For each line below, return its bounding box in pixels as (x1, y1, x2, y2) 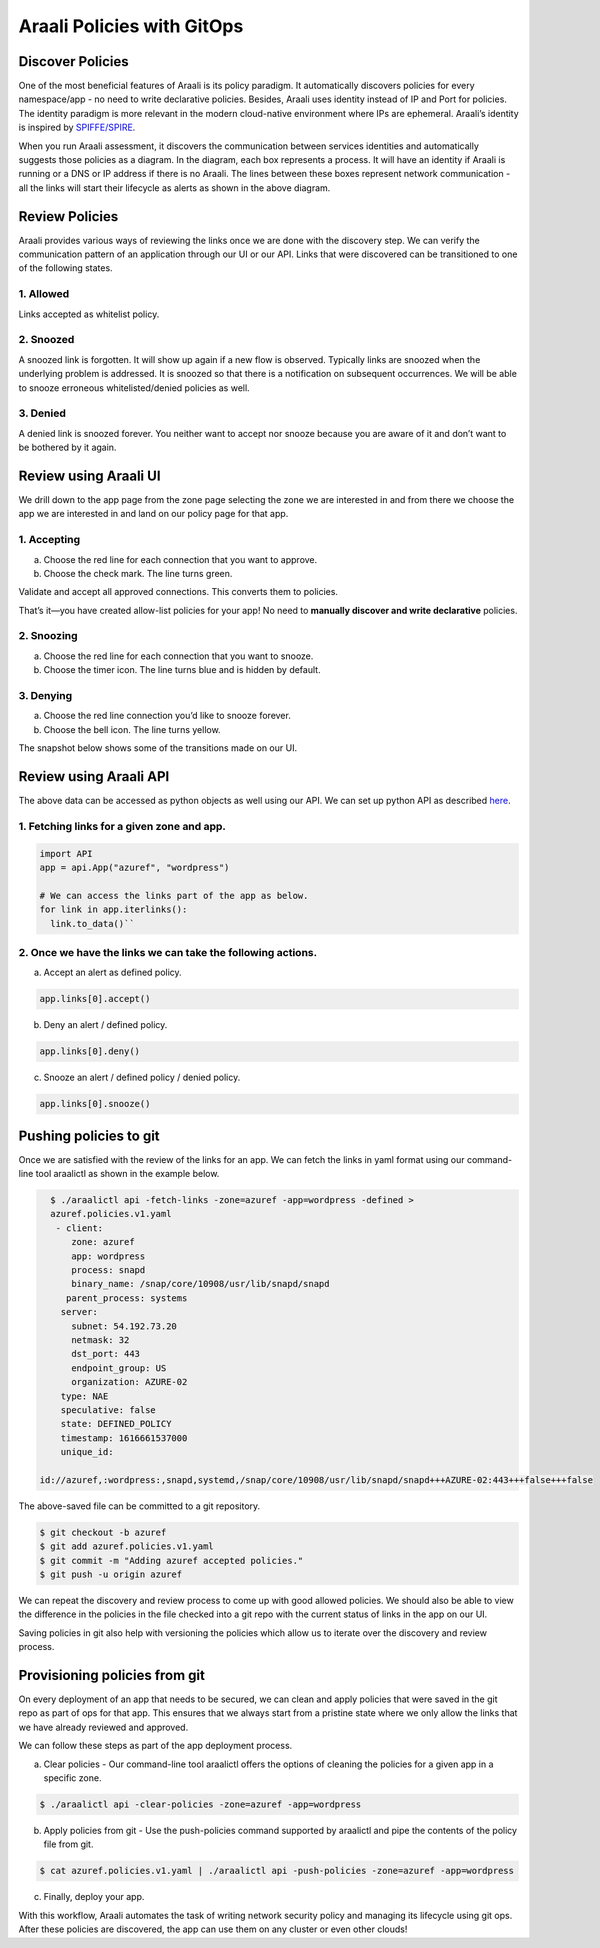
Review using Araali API (18, 768, 170, 785)
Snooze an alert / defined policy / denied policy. (43, 1071, 241, 1084)
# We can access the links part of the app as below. (39, 890, 309, 901)
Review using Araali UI (18, 467, 161, 484)
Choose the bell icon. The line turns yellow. (43, 723, 221, 735)
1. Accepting (18, 533, 80, 547)
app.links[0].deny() (39, 1046, 140, 1057)
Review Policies (18, 208, 119, 225)
